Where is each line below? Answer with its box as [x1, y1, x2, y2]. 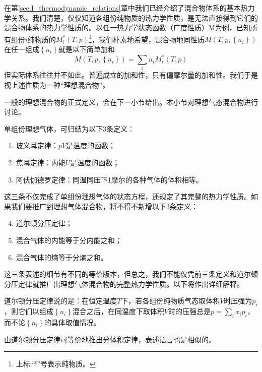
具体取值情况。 [51, 317, 101, 327]
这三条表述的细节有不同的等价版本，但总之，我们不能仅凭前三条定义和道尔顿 [4, 269, 258, 279]
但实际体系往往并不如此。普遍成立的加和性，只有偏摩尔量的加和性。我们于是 [4, 70, 258, 80]
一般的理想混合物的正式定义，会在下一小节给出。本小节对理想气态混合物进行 [4, 96, 258, 107]
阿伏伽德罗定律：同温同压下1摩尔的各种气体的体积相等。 [16, 174, 203, 184]
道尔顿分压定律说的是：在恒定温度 [4, 295, 117, 306]
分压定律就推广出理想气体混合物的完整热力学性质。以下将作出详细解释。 [4, 278, 244, 289]
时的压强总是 [168, 306, 211, 317]
